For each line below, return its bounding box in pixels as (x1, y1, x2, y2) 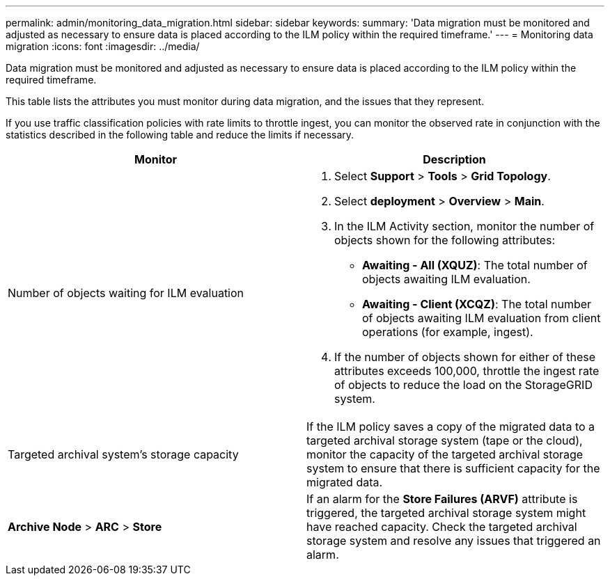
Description (423, 152, 486, 166)
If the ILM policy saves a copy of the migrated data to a (306, 420, 595, 433)
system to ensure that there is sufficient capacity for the (306, 461, 600, 475)
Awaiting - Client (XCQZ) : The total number (362, 297, 592, 311)
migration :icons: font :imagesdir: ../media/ (6, 40, 200, 52)
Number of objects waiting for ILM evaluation (8, 286, 244, 300)
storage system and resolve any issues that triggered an (306, 534, 601, 548)
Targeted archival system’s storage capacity (8, 447, 239, 461)
